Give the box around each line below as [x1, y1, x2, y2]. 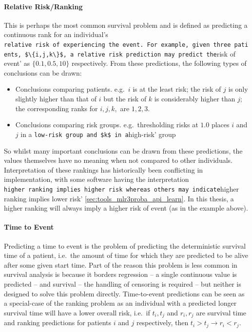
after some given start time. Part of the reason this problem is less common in [4, 259, 237, 270]
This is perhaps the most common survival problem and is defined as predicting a [4, 20, 248, 30]
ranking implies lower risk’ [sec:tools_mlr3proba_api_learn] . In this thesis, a [4, 193, 234, 203]
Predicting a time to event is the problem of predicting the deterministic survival [4, 240, 246, 251]
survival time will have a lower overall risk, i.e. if [4, 307, 150, 317]
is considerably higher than [154, 94, 235, 104]
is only [228, 84, 248, 94]
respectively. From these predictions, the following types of [71, 58, 247, 68]
